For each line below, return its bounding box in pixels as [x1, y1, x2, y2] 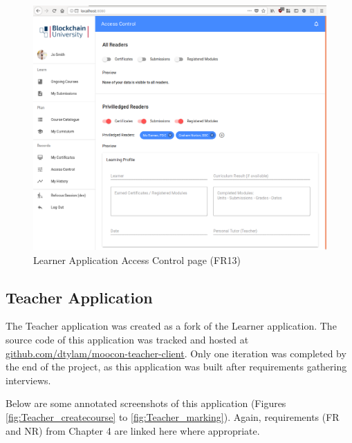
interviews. [6, 373, 51, 387]
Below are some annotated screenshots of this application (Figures [6, 396, 286, 411]
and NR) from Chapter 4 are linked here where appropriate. [6, 423, 260, 437]
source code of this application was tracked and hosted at [6, 332, 249, 346]
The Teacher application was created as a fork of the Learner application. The [6, 319, 337, 333]
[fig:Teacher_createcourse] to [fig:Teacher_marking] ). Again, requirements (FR [6, 409, 340, 424]
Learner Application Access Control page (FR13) [33, 252, 241, 267]
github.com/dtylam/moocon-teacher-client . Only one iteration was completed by [6, 346, 346, 360]
